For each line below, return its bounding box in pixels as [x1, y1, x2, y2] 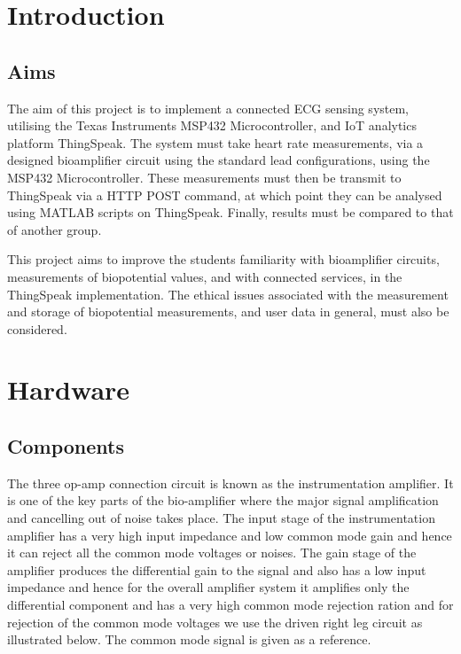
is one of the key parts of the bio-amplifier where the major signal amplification [7, 491, 439, 510]
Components [7, 432, 124, 460]
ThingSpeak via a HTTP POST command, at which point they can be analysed [7, 185, 442, 204]
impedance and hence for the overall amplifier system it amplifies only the [7, 578, 410, 596]
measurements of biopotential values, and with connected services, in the [7, 267, 402, 285]
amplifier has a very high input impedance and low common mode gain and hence [7, 526, 452, 544]
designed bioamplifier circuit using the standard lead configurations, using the [7, 151, 430, 169]
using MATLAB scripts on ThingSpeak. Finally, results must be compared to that [7, 203, 454, 222]
